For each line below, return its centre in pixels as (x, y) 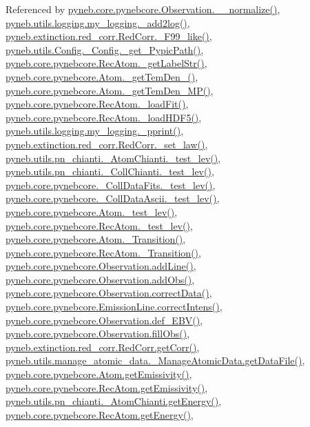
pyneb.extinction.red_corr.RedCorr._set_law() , (107, 144)
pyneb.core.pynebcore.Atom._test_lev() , (92, 211)
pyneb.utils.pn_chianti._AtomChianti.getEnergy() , (114, 401)
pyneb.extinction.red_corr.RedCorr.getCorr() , (103, 347)
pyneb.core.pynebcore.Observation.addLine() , (101, 266)
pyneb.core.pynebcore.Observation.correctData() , (109, 293)
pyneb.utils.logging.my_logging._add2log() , (98, 22)
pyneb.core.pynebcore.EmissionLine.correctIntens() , (114, 307)
